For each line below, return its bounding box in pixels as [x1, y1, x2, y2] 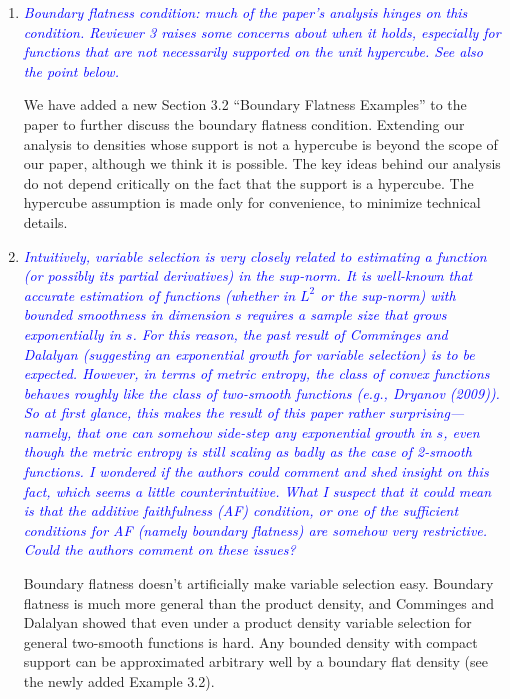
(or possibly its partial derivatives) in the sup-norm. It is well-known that [23, 265, 473, 286]
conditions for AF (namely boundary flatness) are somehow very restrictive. [23, 519, 488, 540]
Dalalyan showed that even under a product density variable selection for [23, 612, 472, 633]
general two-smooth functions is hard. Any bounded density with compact [23, 631, 478, 652]
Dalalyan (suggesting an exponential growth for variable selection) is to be [23, 343, 475, 364]
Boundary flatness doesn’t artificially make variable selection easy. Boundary [23, 573, 494, 594]
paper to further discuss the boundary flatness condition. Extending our [23, 113, 465, 134]
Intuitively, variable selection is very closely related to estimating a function [23, 245, 487, 266]
